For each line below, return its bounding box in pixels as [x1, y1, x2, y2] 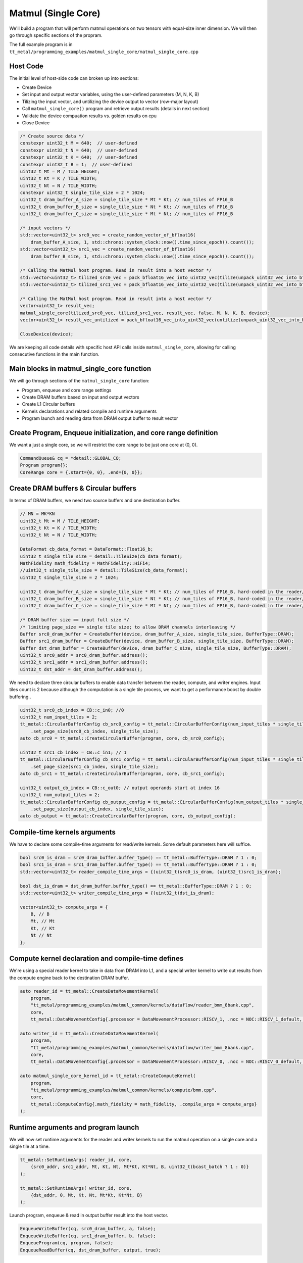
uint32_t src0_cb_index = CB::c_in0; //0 [20, 707, 124, 713]
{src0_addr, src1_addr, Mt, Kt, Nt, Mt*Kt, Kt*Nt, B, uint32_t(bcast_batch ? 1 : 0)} [30, 1164, 249, 1170]
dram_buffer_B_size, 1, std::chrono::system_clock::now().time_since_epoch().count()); [30, 253, 255, 259]
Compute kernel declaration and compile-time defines [9, 954, 184, 963]
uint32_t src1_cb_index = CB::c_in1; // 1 [20, 749, 127, 755]
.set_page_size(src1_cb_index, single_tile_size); [30, 763, 159, 769]
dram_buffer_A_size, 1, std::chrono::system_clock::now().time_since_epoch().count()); [30, 239, 255, 245]
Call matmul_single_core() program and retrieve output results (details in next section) [22, 106, 210, 112]
